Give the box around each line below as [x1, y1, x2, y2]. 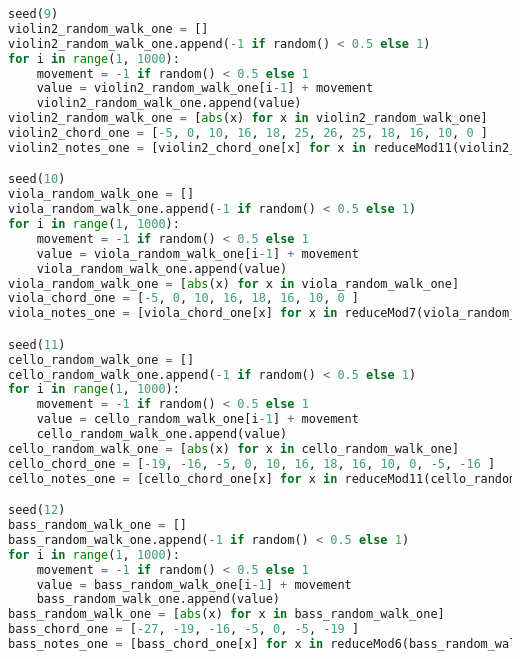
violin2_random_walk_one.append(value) [36, 96, 302, 111]
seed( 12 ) [8, 503, 66, 518]
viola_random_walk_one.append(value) [36, 261, 288, 276]
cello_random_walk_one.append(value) [36, 427, 288, 442]
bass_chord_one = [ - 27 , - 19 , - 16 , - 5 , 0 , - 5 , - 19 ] [8, 622, 360, 637]
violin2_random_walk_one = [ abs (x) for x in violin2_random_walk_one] [8, 111, 488, 126]
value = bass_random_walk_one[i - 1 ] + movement [36, 577, 352, 592]
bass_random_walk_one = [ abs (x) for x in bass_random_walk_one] [8, 607, 445, 622]
